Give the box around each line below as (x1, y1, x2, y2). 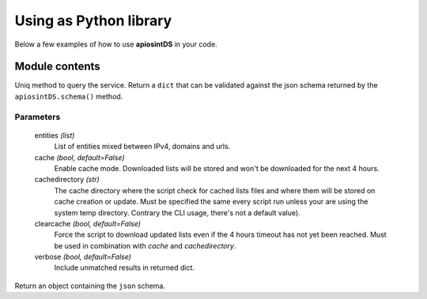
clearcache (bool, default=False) (34, 219, 142, 228)
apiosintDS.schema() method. (14, 92, 123, 101)
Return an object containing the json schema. (14, 281, 166, 290)
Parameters (14, 111, 61, 122)
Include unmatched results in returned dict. (54, 263, 195, 272)
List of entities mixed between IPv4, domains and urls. (54, 142, 231, 151)
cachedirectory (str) (34, 174, 100, 185)
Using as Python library (14, 12, 172, 29)
